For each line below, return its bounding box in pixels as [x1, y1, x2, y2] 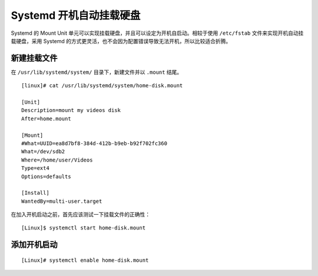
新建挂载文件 [11, 53, 58, 63]
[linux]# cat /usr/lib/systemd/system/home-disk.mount [21, 83, 183, 89]
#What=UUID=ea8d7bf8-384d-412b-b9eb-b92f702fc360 [21, 140, 168, 147]
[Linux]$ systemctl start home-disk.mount [21, 225, 146, 231]
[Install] [21, 189, 49, 196]
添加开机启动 [11, 239, 58, 250]
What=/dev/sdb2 [21, 148, 65, 155]
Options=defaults [21, 173, 71, 180]
